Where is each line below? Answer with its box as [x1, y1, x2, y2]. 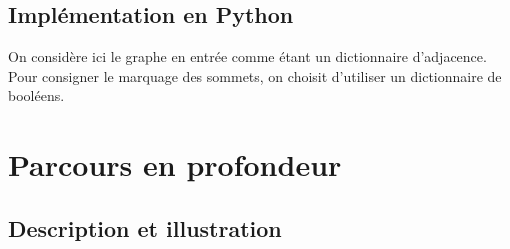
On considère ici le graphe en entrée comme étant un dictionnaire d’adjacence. [8, 46, 487, 67]
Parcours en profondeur [8, 144, 342, 185]
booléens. [8, 85, 65, 106]
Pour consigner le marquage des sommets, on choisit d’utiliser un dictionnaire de [8, 65, 502, 86]
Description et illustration [8, 212, 282, 243]
